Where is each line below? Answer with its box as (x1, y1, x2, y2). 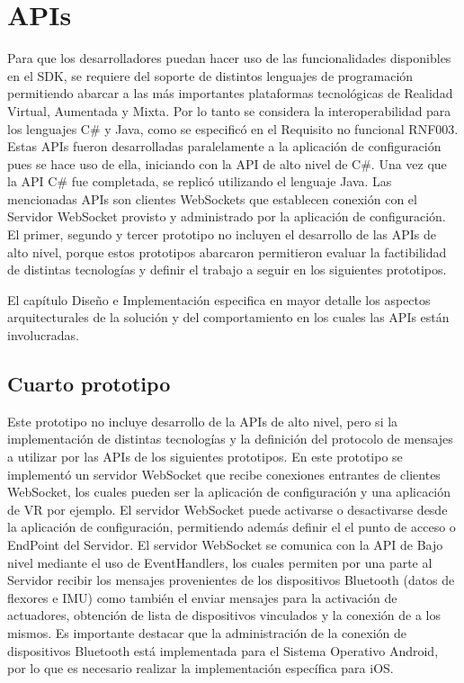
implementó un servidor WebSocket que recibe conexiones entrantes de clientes (7, 464, 441, 483)
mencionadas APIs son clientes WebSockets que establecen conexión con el (7, 189, 417, 208)
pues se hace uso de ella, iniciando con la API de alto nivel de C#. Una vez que (7, 154, 447, 173)
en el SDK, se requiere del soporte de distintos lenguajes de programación (7, 66, 414, 85)
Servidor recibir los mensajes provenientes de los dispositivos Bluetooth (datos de (7, 571, 455, 589)
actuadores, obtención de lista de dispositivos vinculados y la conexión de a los (7, 606, 442, 625)
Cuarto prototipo (7, 370, 171, 398)
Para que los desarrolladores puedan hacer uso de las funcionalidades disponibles (7, 49, 451, 67)
